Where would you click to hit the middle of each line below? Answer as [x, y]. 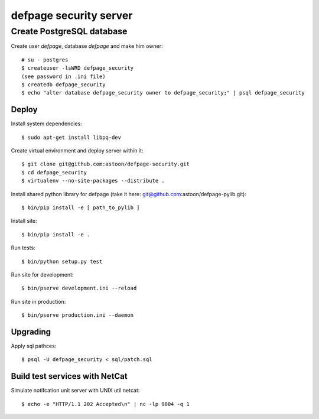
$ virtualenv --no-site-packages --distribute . [93, 181]
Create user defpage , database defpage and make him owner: [87, 46]
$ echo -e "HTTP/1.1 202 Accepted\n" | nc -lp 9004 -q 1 [106, 404]
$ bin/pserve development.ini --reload [79, 288]
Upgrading [31, 332]
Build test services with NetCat [69, 376]
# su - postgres [45, 60]
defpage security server [72, 15]
